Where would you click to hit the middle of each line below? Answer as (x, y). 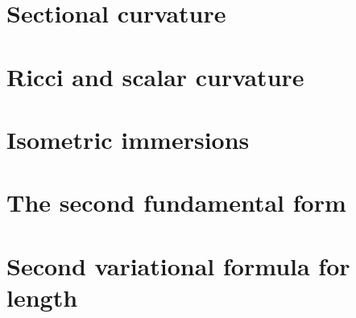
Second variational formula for (178, 265)
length (42, 297)
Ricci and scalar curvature (155, 76)
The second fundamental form (176, 202)
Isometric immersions (128, 139)
